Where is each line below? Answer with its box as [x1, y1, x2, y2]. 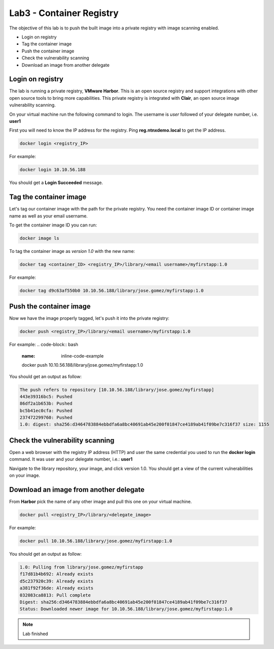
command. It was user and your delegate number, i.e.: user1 [9, 456, 133, 462]
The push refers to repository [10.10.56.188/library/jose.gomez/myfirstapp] [19, 387, 214, 393]
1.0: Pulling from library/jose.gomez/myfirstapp [19, 564, 143, 570]
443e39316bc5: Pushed [19, 394, 73, 399]
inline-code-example [61, 353, 104, 359]
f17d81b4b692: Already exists [19, 571, 94, 577]
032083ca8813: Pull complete [19, 592, 91, 598]
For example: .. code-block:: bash [9, 342, 78, 348]
